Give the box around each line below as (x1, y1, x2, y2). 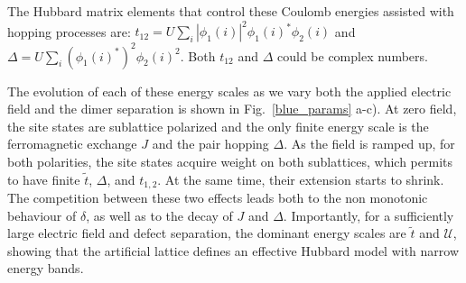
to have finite (7, 169, 80, 188)
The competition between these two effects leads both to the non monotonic (7, 188, 428, 207)
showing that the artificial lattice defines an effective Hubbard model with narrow (7, 241, 460, 260)
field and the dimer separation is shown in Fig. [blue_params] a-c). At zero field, (7, 99, 457, 118)
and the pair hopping (152, 134, 269, 153)
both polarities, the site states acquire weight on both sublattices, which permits (7, 151, 452, 170)
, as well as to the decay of (86, 205, 233, 224)
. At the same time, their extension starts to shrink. (157, 169, 444, 188)
